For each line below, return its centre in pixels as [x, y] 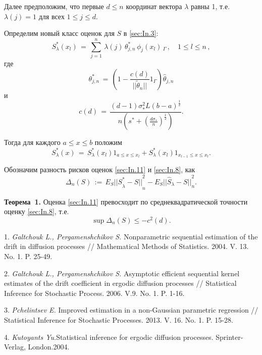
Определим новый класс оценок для [59, 33]
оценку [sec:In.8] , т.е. [37, 211]
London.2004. [49, 347]
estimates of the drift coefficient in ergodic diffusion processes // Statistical [120, 283]
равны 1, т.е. [211, 6]
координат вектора [154, 6]
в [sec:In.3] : [141, 33]
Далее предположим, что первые [54, 6]
